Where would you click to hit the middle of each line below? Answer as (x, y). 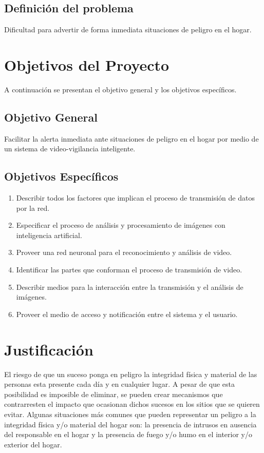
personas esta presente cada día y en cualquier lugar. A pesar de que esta (120, 384)
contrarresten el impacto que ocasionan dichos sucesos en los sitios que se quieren (132, 404)
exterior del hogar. (33, 444)
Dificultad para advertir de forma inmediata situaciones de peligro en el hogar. (128, 29)
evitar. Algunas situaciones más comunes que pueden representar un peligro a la (130, 414)
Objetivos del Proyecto (87, 64)
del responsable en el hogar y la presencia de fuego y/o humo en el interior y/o (128, 434)
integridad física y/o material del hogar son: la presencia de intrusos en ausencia (130, 424)
